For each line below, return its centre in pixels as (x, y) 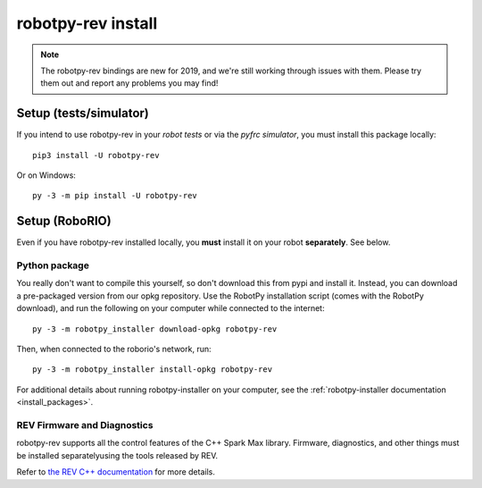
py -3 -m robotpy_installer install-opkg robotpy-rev (152, 370)
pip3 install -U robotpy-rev (96, 155)
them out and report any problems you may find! (129, 83)
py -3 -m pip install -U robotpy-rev (115, 196)
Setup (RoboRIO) (64, 221)
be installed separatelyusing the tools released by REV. (117, 455)
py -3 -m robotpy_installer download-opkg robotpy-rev (155, 329)
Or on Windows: (46, 175)
